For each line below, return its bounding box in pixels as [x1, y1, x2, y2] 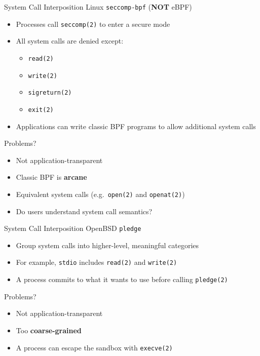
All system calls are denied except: [16, 35, 124, 46]
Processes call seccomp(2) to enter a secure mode [16, 18, 170, 29]
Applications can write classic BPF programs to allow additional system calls [16, 121, 256, 131]
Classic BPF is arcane [16, 172, 87, 182]
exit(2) [28, 106, 54, 113]
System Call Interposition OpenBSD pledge [4, 223, 141, 233]
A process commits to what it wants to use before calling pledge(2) [16, 274, 228, 285]
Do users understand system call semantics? [16, 206, 153, 216]
